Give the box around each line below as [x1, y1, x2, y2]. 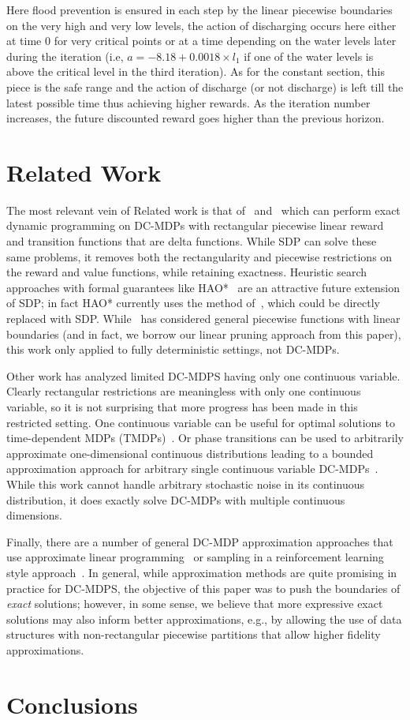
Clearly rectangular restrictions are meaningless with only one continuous [6, 383, 361, 399]
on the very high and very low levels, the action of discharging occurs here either [6, 17, 397, 33]
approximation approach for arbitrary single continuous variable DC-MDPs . [6, 460, 378, 477]
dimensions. [6, 507, 62, 523]
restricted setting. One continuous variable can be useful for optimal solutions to [6, 414, 395, 430]
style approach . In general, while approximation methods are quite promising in [6, 564, 397, 580]
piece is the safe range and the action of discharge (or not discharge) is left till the [6, 78, 404, 95]
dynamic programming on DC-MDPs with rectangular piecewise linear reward [6, 217, 384, 234]
